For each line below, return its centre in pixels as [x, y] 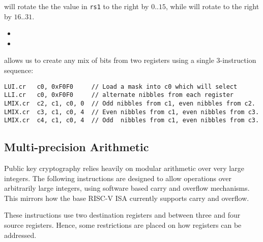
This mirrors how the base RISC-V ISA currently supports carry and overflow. [127, 198]
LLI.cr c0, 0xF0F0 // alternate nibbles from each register [119, 95]
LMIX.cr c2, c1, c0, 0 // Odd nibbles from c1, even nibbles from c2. [130, 103]
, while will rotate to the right [212, 6]
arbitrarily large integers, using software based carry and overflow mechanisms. [127, 188]
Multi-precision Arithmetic [77, 147]
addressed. [20, 235]
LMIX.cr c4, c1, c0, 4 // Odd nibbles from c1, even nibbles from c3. [132, 120]
